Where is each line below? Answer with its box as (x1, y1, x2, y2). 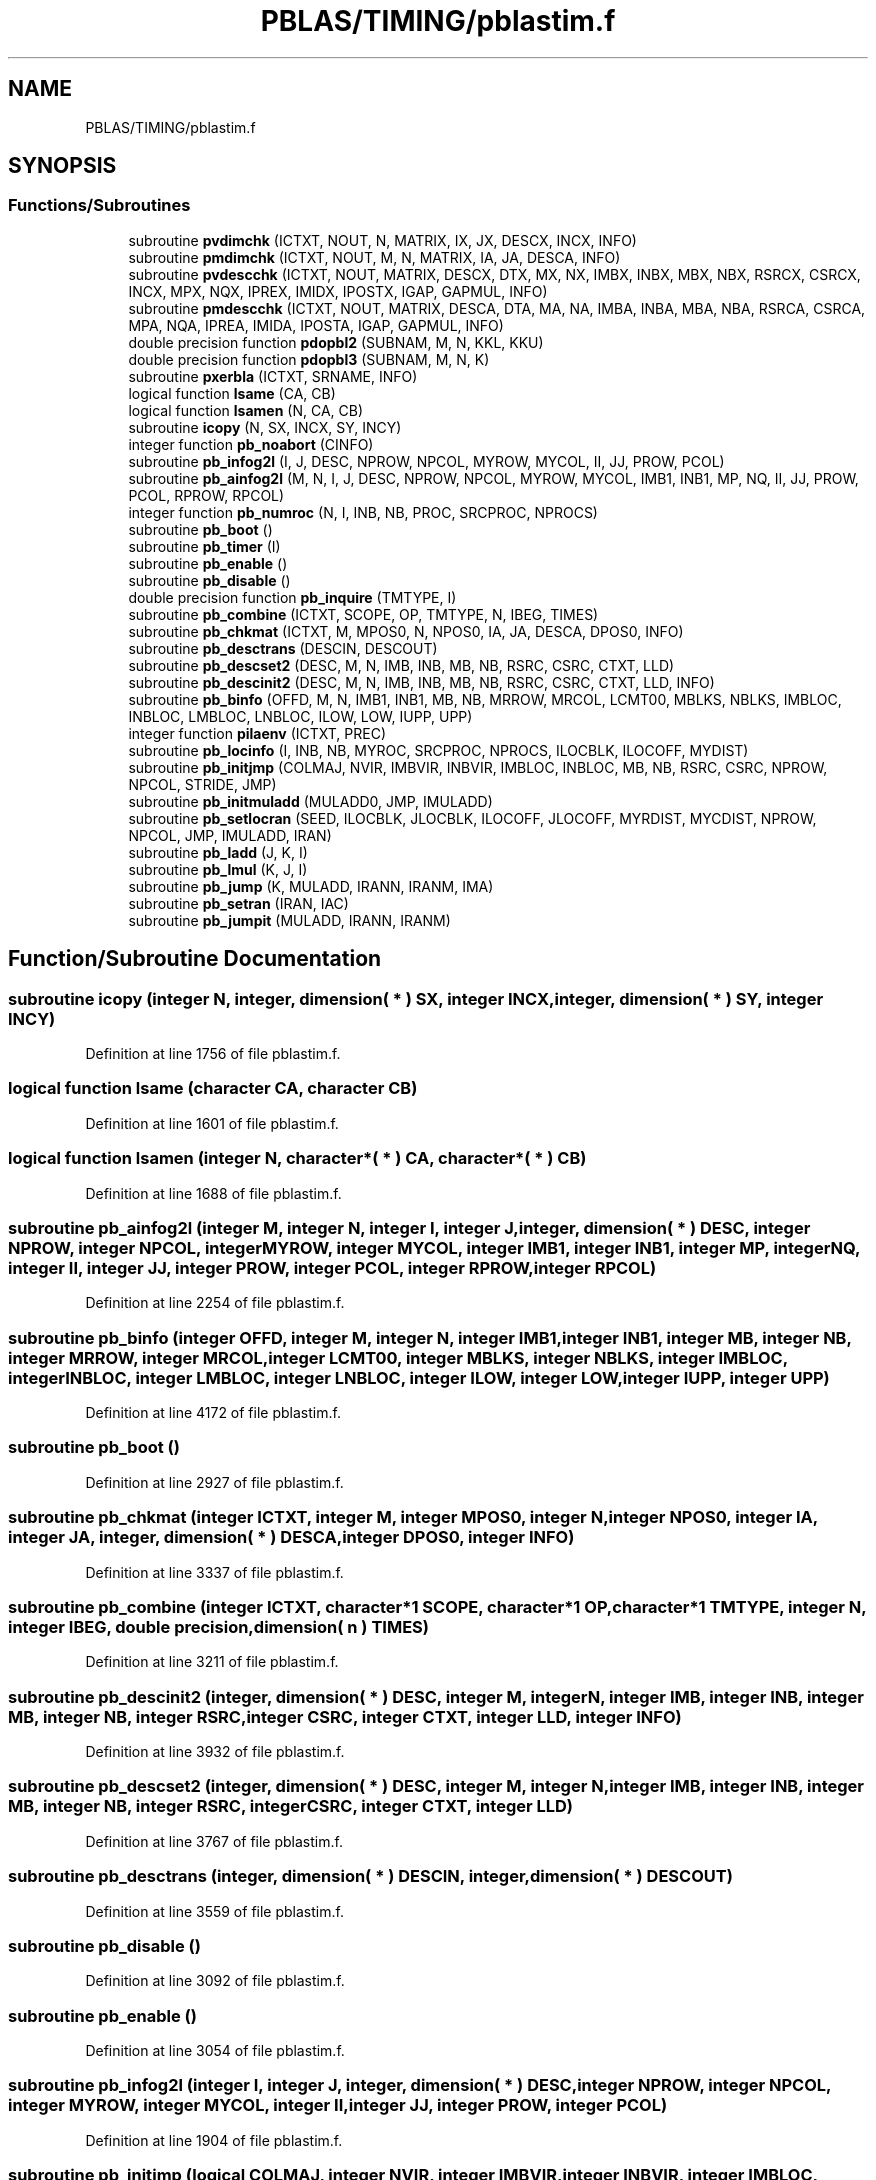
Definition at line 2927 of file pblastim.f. (85, 1473, 344, 1491)
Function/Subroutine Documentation (8, 946, 382, 972)
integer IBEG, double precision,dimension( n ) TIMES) (8, 1616, 429, 1637)
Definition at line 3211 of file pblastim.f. (85, 1653, 339, 1671)
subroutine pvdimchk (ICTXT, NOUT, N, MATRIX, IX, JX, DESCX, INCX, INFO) (128, 231, 637, 249)
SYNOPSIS (8, 153, 117, 179)
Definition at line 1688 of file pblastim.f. (85, 1184, 342, 1202)
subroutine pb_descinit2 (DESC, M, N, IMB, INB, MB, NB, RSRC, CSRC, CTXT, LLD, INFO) (128, 673, 715, 691)
